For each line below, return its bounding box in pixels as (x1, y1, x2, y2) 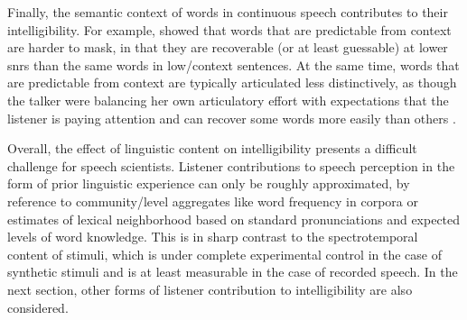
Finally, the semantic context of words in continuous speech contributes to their (7, 3, 448, 21)
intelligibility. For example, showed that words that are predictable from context (7, 20, 452, 39)
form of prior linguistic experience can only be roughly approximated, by (7, 174, 410, 193)
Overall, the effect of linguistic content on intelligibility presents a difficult (7, 139, 417, 158)
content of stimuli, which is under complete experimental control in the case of (7, 244, 442, 263)
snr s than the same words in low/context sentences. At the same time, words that (7, 55, 460, 74)
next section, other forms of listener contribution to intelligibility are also (7, 279, 413, 298)
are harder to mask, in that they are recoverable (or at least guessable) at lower (7, 38, 448, 57)
